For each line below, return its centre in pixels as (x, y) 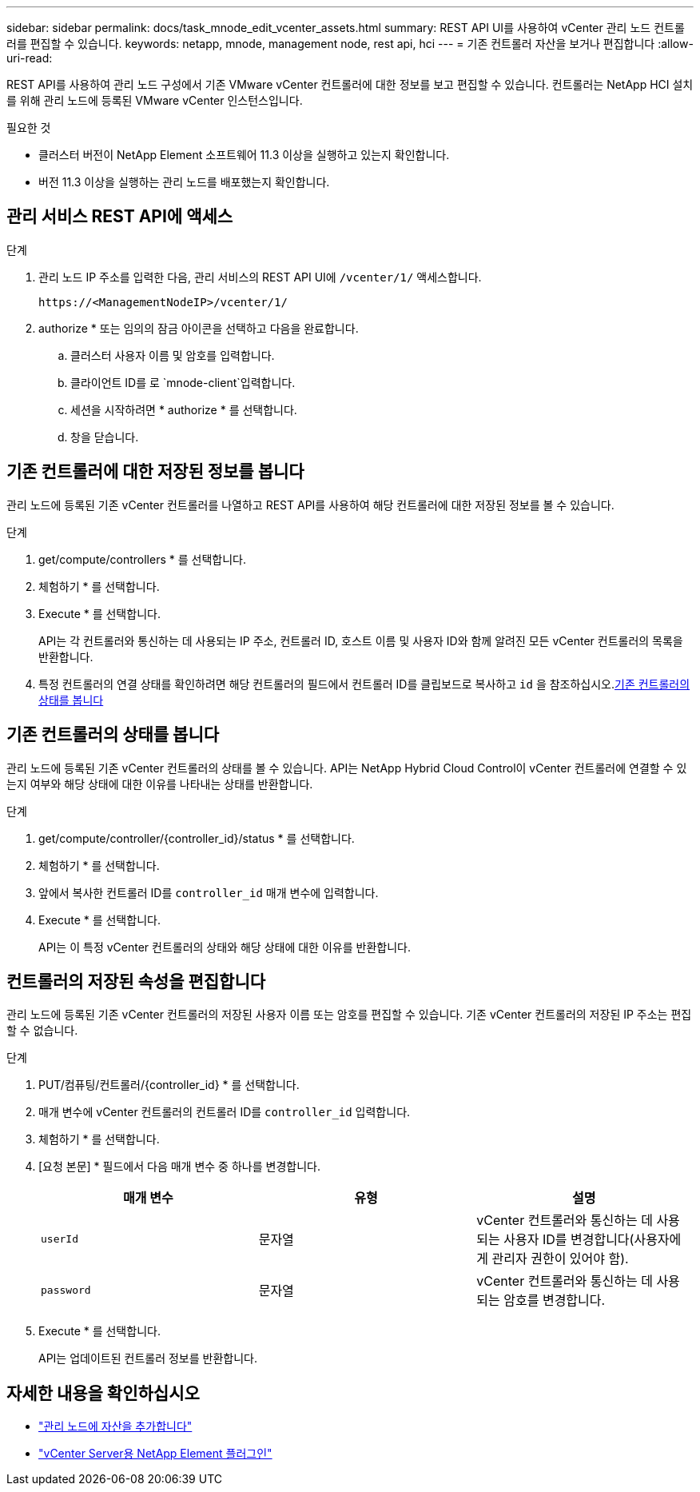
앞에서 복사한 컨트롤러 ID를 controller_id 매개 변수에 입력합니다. (209, 892)
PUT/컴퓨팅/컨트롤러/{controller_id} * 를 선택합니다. (169, 1085)
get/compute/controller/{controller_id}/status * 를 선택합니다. (197, 838)
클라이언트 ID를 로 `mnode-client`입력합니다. (183, 382)
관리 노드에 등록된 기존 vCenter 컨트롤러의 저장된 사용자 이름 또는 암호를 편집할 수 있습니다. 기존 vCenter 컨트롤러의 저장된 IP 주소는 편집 (349, 1015)
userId (60, 1239)
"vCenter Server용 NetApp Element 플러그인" (155, 1454)
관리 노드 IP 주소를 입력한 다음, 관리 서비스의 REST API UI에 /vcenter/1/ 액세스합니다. (260, 277)
